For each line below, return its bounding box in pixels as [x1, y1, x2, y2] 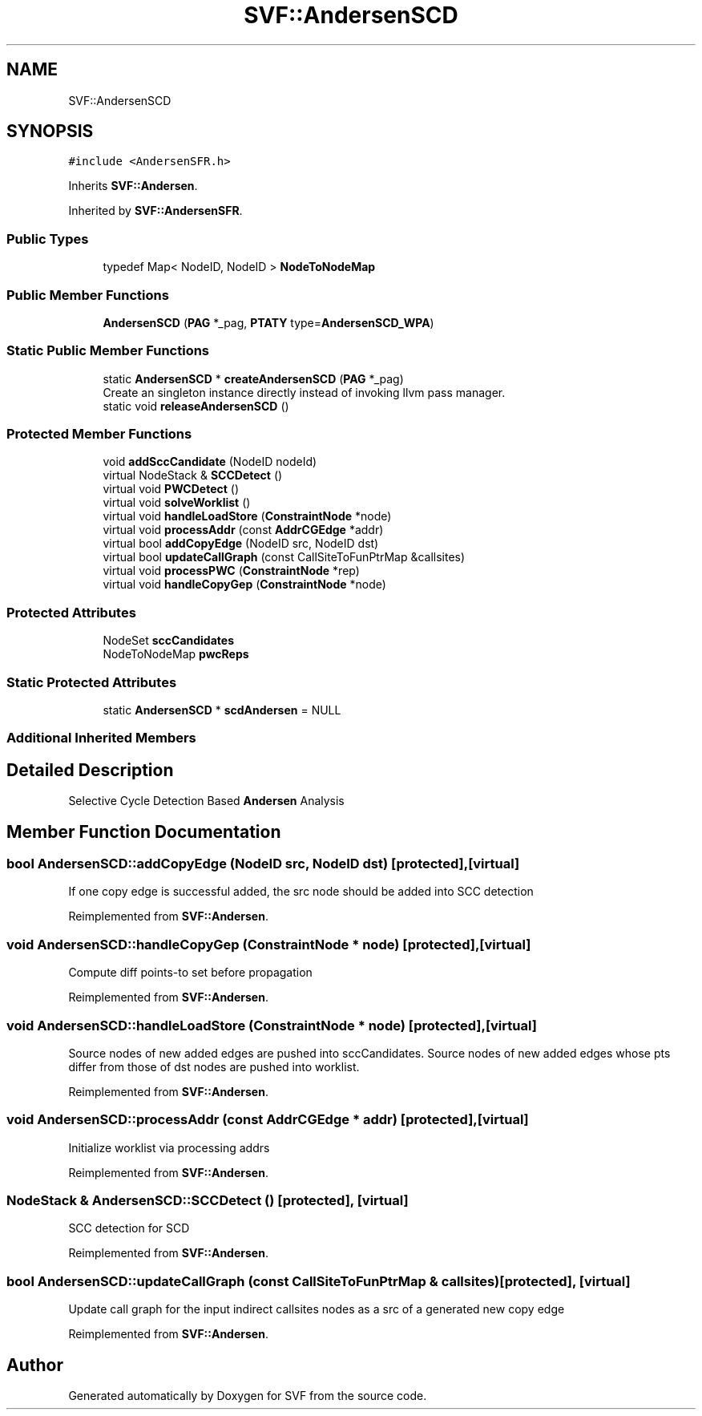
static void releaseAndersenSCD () [103, 399, 289, 413]
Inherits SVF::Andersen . [68, 179, 198, 193]
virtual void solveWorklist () [103, 496, 251, 510]
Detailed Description [6, 759, 174, 780]
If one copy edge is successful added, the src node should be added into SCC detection [68, 884, 534, 899]
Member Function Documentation [6, 821, 281, 842]
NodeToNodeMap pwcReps [103, 647, 249, 661]
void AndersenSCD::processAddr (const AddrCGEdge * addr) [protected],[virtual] [6, 1111, 529, 1128]
